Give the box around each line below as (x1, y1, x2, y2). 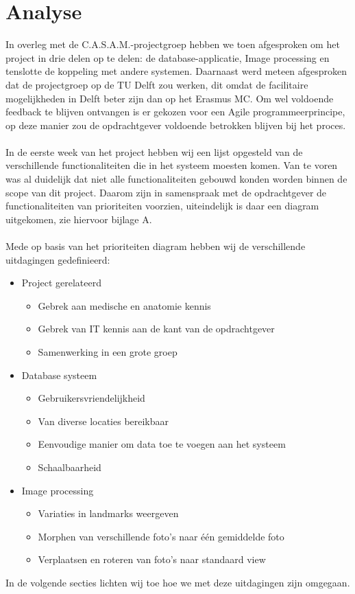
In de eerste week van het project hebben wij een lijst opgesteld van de (5, 144, 303, 159)
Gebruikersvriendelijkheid (38, 391, 145, 405)
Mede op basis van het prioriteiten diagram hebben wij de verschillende (5, 239, 306, 253)
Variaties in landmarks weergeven (38, 506, 179, 521)
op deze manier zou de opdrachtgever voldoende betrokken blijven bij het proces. (5, 117, 346, 132)
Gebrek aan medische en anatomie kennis (38, 298, 211, 312)
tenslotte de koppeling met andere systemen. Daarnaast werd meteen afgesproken (5, 64, 347, 78)
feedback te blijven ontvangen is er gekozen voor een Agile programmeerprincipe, (5, 104, 345, 119)
